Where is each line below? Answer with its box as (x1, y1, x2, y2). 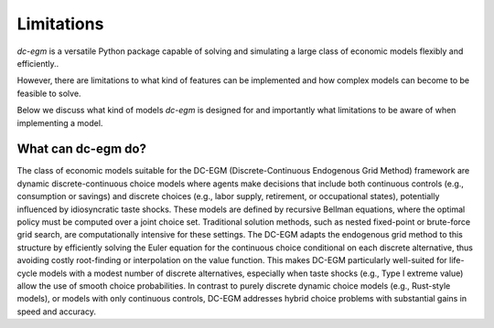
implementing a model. (16, 117, 103, 128)
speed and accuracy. (16, 306, 96, 317)
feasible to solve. (16, 88, 81, 99)
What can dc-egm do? (16, 142, 146, 157)
